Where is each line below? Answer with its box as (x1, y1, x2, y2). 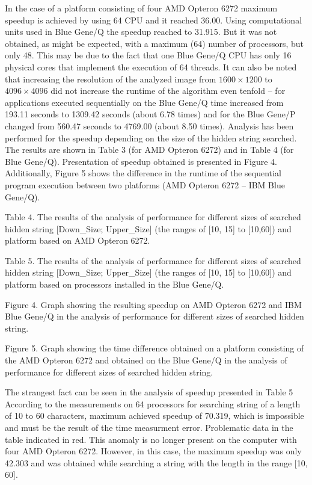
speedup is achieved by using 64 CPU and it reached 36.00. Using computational (5, 13, 302, 26)
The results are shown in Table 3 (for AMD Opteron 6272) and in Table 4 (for (5, 143, 294, 156)
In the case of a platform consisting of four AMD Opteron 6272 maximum (5, 2, 278, 14)
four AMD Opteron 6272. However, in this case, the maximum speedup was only (5, 445, 302, 457)
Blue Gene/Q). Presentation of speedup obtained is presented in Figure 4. (5, 155, 278, 167)
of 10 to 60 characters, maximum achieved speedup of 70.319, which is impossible (5, 409, 304, 422)
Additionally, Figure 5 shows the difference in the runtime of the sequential (5, 167, 281, 179)
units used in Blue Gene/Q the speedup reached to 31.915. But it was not (5, 25, 277, 38)
